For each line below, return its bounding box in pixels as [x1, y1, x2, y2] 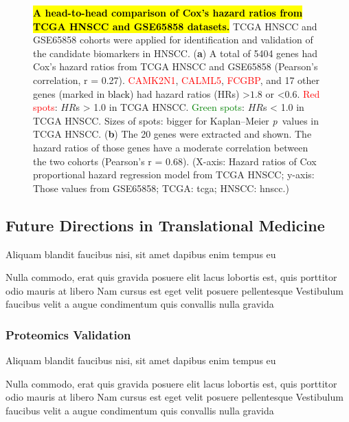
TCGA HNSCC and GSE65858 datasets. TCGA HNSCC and [33, 19, 317, 33]
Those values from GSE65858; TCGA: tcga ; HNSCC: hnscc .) [33, 180, 289, 195]
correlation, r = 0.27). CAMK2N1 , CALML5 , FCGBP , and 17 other [33, 72, 320, 87]
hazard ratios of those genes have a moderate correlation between [33, 140, 308, 154]
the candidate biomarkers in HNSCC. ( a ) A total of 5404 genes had [33, 45, 318, 60]
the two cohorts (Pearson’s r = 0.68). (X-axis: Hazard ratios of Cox [33, 154, 317, 168]
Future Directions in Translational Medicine [5, 214, 325, 235]
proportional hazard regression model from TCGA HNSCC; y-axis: [33, 167, 315, 182]
